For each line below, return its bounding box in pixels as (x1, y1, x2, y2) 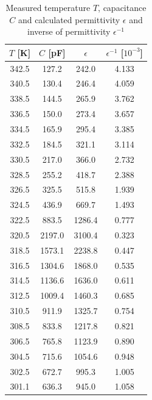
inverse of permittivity (27, 25, 111, 38)
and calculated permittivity (18, 13, 120, 26)
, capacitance (98, 1, 147, 13)
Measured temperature (5, 1, 91, 13)
